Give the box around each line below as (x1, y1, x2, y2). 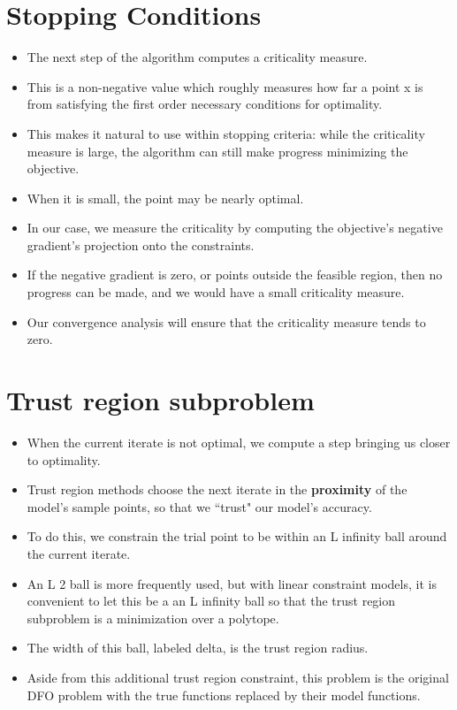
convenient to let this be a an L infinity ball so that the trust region (27, 592, 396, 610)
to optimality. (27, 450, 101, 469)
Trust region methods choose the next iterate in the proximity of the (27, 480, 407, 499)
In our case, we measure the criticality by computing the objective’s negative (27, 218, 443, 237)
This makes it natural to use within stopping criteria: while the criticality (27, 124, 425, 142)
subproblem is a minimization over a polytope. (27, 608, 279, 627)
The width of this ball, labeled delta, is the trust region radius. (27, 638, 369, 657)
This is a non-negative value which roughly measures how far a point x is (27, 77, 423, 95)
